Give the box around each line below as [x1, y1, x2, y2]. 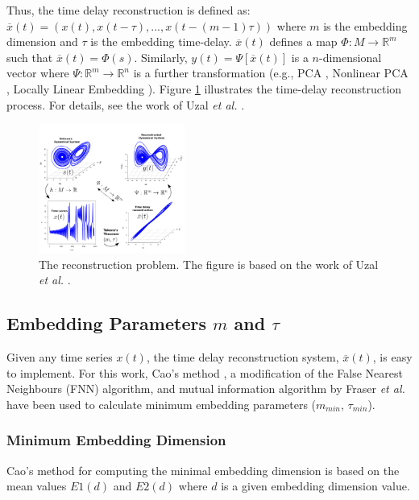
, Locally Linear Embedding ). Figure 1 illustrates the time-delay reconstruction [6, 80, 402, 97]
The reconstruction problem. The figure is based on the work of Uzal [39, 255, 379, 272]
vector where [6, 64, 69, 81]
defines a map [269, 33, 338, 50]
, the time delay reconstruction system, [146, 349, 339, 366]
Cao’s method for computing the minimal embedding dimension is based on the [6, 461, 400, 478]
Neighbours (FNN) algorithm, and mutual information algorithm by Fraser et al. [6, 380, 405, 397]
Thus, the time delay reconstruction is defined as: [6, 2, 251, 18]
